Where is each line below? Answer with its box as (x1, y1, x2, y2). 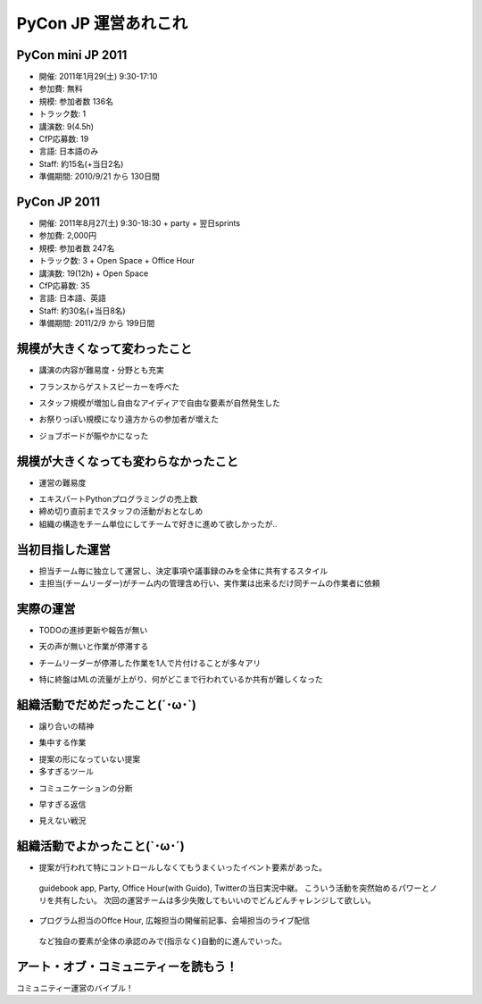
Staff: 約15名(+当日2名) (38, 158, 124, 169)
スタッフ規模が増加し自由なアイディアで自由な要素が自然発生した (38, 397, 281, 408)
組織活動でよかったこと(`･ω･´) (16, 839, 185, 854)
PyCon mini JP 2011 (16, 47, 128, 63)
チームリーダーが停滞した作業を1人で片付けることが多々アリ (38, 657, 262, 668)
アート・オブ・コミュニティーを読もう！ (16, 958, 238, 974)
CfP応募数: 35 (38, 280, 91, 291)
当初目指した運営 (16, 541, 111, 557)
